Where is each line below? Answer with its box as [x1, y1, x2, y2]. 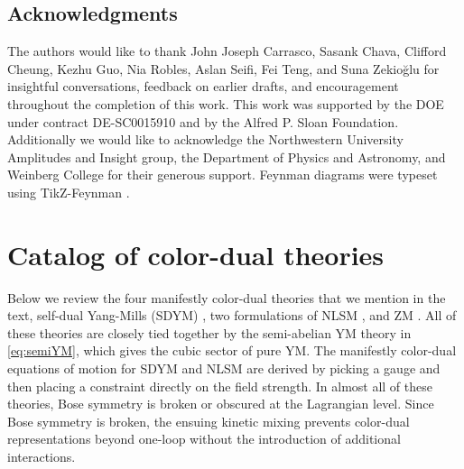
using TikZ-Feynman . [7, 182, 130, 201]
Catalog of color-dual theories [7, 235, 385, 272]
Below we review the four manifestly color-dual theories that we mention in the [7, 288, 446, 307]
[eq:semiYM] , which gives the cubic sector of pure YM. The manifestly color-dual [7, 341, 457, 360]
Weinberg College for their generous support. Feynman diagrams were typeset [7, 165, 438, 184]
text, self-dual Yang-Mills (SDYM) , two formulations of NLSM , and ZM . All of [7, 306, 457, 325]
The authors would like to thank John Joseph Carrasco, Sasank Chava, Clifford [7, 41, 447, 60]
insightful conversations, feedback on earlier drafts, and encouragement [7, 77, 399, 96]
